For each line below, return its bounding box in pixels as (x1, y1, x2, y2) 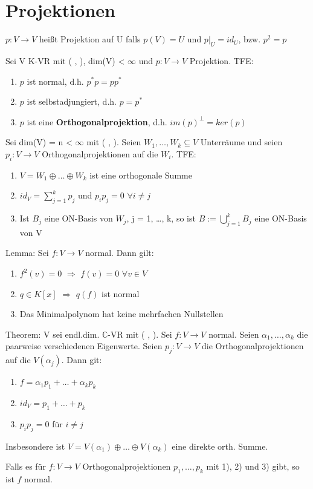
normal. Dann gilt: (85, 246, 154, 259)
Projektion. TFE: (189, 54, 254, 67)
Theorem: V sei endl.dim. (5, 327, 100, 340)
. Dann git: (61, 353, 102, 366)
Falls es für (5, 460, 46, 473)
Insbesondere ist (5, 439, 65, 452)
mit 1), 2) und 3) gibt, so (206, 460, 300, 473)
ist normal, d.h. (27, 74, 84, 87)
